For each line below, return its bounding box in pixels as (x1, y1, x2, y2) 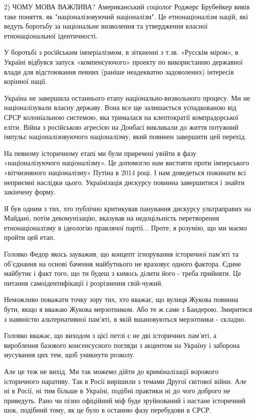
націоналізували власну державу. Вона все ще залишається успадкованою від (4, 102, 237, 113)
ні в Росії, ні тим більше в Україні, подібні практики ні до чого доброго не (4, 385, 230, 396)
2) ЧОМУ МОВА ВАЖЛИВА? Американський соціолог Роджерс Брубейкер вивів (4, 1, 250, 11)
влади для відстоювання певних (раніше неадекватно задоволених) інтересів (4, 66, 234, 76)
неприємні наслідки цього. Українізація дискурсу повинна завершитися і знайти (4, 177, 245, 187)
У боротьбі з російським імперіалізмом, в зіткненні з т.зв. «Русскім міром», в (4, 47, 239, 57)
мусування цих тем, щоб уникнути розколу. (4, 349, 135, 360)
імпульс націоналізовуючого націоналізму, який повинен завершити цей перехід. (4, 131, 247, 142)
